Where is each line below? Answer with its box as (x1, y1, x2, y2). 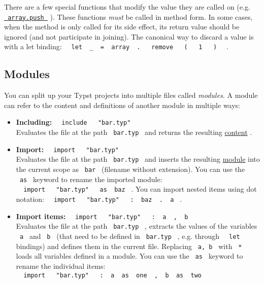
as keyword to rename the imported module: (19, 173, 162, 184)
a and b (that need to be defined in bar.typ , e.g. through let (19, 231, 240, 241)
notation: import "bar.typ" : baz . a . (16, 194, 182, 204)
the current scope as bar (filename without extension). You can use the (16, 164, 245, 174)
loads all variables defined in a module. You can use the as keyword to (16, 251, 243, 261)
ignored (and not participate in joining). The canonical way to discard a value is (4, 31, 254, 42)
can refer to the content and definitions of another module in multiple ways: (4, 99, 241, 110)
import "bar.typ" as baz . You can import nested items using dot (23, 184, 257, 194)
